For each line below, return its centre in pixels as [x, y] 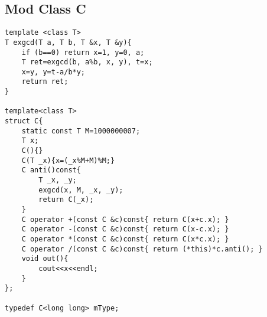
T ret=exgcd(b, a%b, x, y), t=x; [87, 62]
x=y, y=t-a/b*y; [53, 72]
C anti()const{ [51, 170]
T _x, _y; [58, 180]
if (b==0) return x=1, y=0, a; [83, 52]
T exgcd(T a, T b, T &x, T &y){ [68, 42]
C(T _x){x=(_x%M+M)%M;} [68, 160]
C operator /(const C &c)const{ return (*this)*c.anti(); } [142, 249]
